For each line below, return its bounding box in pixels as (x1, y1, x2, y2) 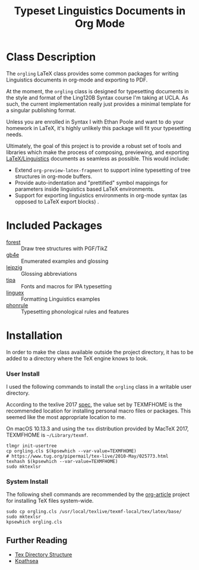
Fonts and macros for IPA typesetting (21, 282, 112, 289)
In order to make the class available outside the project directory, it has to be (6, 348, 194, 355)
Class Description (6, 51, 96, 64)
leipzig (6, 263, 23, 271)
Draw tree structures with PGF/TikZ (21, 245, 108, 252)
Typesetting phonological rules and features (21, 308, 129, 315)
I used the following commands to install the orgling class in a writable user (6, 383, 192, 391)
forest (6, 238, 21, 245)
